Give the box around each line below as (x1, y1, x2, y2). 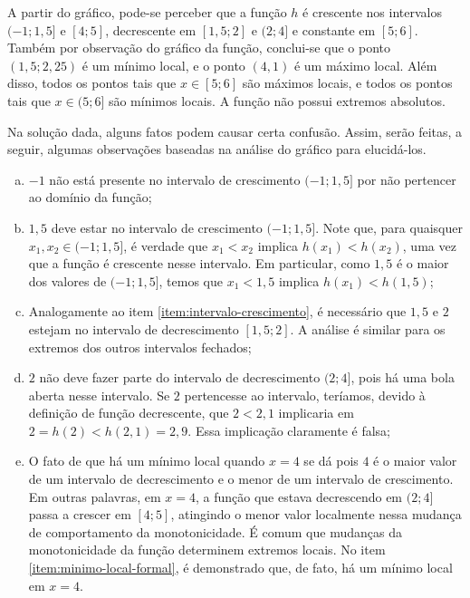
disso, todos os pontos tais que (7, 73, 177, 92)
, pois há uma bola (350, 368, 455, 387)
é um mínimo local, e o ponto (82, 55, 245, 74)
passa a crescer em (28, 505, 131, 524)
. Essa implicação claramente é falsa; (187, 420, 390, 439)
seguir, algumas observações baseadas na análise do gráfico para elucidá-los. (7, 140, 427, 159)
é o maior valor (373, 451, 457, 470)
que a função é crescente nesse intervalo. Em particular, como (28, 254, 370, 273)
